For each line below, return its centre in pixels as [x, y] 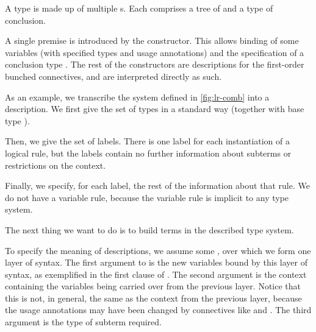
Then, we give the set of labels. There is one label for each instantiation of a [148, 141]
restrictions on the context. [56, 165]
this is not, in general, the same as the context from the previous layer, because [153, 298]
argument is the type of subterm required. [83, 322]
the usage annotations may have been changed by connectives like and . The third [158, 310]
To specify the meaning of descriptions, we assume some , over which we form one [158, 250]
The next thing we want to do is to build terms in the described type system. [149, 229]
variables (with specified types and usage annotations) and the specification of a [155, 52]
